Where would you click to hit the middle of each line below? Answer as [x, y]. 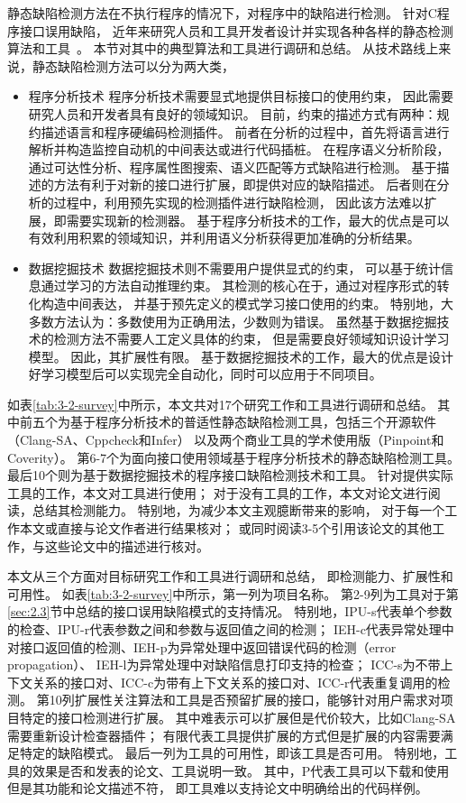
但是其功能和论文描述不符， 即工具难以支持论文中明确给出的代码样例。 [218, 788]
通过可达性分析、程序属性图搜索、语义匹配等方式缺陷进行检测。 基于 [233, 166]
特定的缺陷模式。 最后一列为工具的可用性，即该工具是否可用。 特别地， [232, 753]
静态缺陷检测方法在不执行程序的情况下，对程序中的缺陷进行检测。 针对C [222, 13]
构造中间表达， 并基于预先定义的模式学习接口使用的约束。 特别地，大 [247, 303]
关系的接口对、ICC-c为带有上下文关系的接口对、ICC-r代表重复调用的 [235, 682]
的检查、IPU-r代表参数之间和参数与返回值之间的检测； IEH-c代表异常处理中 [231, 629]
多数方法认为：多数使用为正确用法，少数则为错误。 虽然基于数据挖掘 [233, 321]
